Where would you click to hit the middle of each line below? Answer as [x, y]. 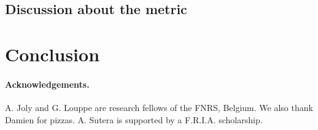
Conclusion [52, 54]
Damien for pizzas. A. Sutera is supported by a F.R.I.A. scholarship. [134, 119]
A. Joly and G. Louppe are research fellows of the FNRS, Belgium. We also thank [159, 107]
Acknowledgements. [47, 84]
